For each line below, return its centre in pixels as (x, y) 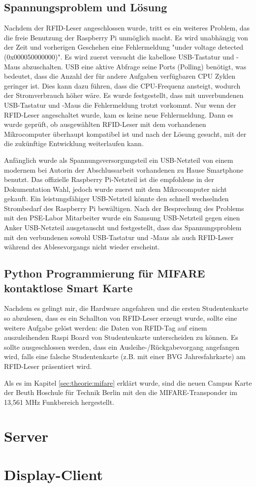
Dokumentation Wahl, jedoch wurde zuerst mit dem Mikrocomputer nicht (115, 189)
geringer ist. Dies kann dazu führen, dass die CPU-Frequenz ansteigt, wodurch (122, 85)
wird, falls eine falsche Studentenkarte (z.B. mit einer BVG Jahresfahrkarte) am (125, 356)
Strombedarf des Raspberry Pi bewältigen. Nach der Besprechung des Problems (124, 208)
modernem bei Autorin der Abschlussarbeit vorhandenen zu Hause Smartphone (124, 169)
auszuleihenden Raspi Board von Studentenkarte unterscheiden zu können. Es (121, 337)
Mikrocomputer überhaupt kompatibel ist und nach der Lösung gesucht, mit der (125, 134)
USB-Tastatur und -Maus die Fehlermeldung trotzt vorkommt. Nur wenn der (120, 105)
